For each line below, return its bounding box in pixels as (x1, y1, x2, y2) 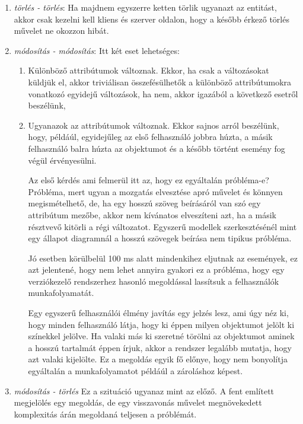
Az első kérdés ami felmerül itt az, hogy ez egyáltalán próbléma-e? (28, 174, 269, 186)
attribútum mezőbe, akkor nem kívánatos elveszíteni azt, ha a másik (28, 208, 276, 221)
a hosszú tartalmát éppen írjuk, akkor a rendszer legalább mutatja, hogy (28, 341, 292, 353)
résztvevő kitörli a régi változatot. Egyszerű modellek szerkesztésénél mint (28, 220, 297, 232)
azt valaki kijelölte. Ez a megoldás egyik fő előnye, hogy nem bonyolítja (28, 353, 288, 365)
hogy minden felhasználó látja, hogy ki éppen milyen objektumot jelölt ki (28, 318, 295, 330)
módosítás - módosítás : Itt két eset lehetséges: (14, 44, 180, 56)
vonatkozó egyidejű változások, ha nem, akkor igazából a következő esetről (28, 87, 298, 100)
